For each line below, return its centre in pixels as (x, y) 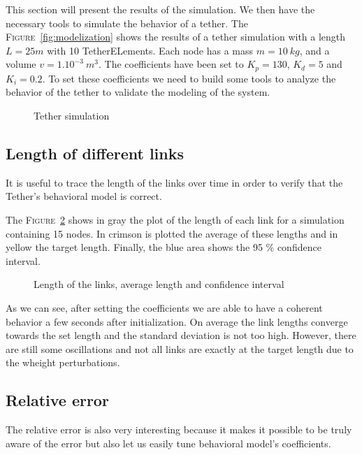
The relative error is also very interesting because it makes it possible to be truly (179, 429)
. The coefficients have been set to (171, 64)
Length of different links (95, 153)
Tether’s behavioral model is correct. (84, 196)
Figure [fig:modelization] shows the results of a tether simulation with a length (176, 37)
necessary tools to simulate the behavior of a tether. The (127, 23)
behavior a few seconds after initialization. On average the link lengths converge (177, 321)
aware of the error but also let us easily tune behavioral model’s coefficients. (168, 443)
